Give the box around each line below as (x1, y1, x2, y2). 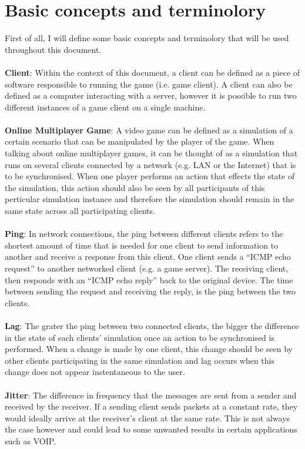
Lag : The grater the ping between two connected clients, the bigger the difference (5, 319, 299, 331)
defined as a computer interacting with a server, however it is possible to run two (5, 89, 297, 102)
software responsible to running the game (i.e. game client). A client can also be (5, 78, 293, 90)
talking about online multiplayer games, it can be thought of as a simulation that (5, 147, 298, 159)
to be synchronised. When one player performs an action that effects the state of (5, 170, 295, 182)
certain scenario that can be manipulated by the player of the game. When (5, 135, 274, 148)
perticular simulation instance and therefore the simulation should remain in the (5, 193, 294, 205)
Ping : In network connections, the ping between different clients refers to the (5, 227, 283, 240)
